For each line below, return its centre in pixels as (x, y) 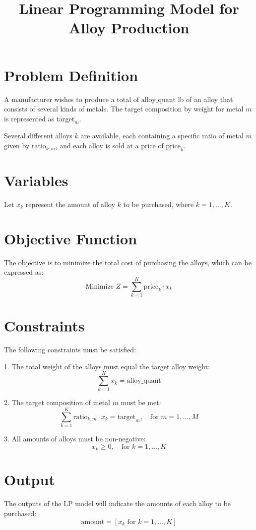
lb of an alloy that (205, 99)
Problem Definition (71, 75)
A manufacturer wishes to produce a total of (72, 99)
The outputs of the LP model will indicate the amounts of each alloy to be (118, 503)
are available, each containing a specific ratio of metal (162, 136)
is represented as (29, 118)
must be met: (141, 402)
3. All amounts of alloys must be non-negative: (75, 439)
